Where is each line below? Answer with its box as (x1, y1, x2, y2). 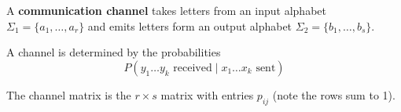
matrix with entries (160, 86, 254, 103)
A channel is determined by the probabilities (6, 44, 221, 60)
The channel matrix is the (6, 86, 131, 103)
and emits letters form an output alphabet (87, 17, 292, 34)
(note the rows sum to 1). (272, 86, 395, 103)
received (173, 62, 212, 74)
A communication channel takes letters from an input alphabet (6, 2, 326, 18)
